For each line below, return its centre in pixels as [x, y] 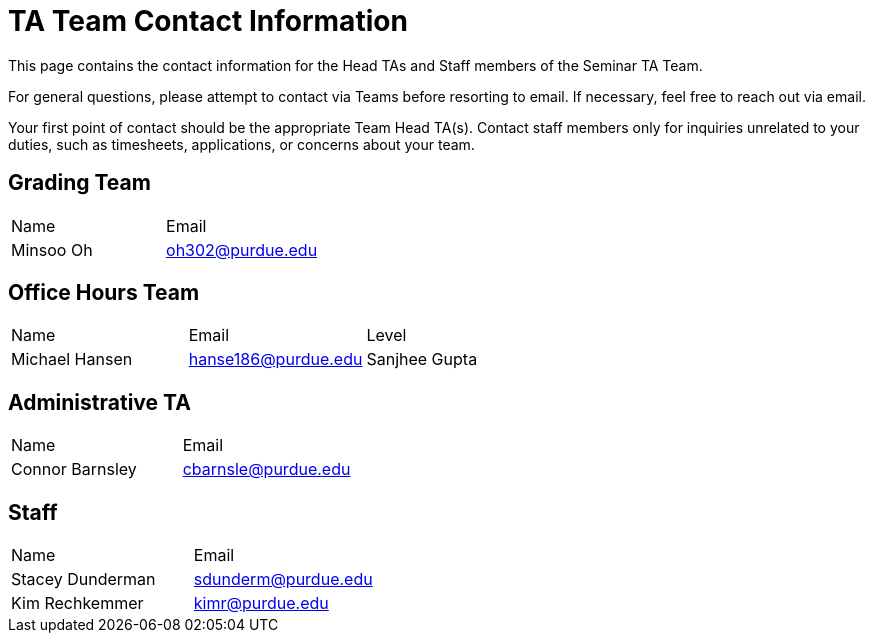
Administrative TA [99, 402]
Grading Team [79, 183]
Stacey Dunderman [83, 579]
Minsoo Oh [52, 249]
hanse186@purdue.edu [275, 359]
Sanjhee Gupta [422, 359]
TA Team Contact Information [208, 21]
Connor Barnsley [74, 469]
